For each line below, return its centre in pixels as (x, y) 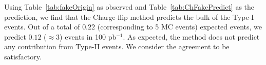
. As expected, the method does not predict (191, 36)
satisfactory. (23, 56)
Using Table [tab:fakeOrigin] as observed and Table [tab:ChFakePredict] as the (129, 7)
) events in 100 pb (88, 36)
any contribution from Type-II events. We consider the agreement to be (117, 46)
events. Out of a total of (42, 27)
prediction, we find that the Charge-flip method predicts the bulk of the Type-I (129, 17)
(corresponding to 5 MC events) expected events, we (180, 27)
